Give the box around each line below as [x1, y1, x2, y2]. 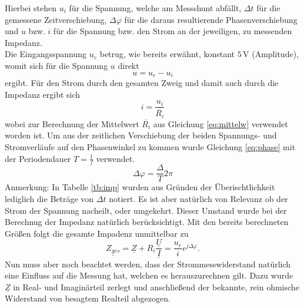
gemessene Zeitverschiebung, [5, 13, 107, 25]
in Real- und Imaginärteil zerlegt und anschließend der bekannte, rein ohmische [13, 280, 299, 293]
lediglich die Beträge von [5, 193, 94, 205]
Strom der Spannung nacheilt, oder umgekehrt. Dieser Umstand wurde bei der [5, 204, 287, 216]
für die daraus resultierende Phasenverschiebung [124, 13, 298, 25]
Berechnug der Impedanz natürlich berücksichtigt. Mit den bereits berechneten [5, 216, 289, 228]
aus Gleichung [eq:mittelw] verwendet [153, 117, 288, 130]
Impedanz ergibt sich [5, 88, 81, 100]
